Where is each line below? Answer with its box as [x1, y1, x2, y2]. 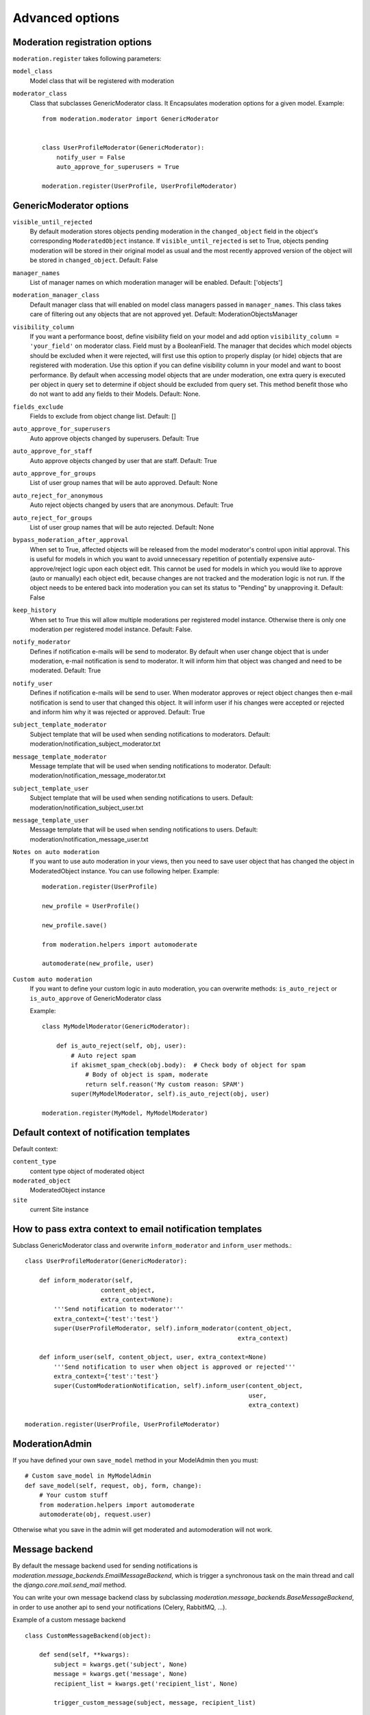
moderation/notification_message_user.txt [29, 835, 149, 843]
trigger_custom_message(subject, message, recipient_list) [53, 1699, 256, 1707]
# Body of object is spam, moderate [85, 1071, 208, 1078]
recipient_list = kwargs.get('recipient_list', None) [53, 1679, 238, 1688]
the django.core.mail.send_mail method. [12, 1581, 127, 1589]
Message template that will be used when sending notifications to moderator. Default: [29, 761, 272, 770]
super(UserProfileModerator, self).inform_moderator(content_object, [53, 1325, 293, 1332]
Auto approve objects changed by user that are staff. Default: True [29, 456, 217, 464]
